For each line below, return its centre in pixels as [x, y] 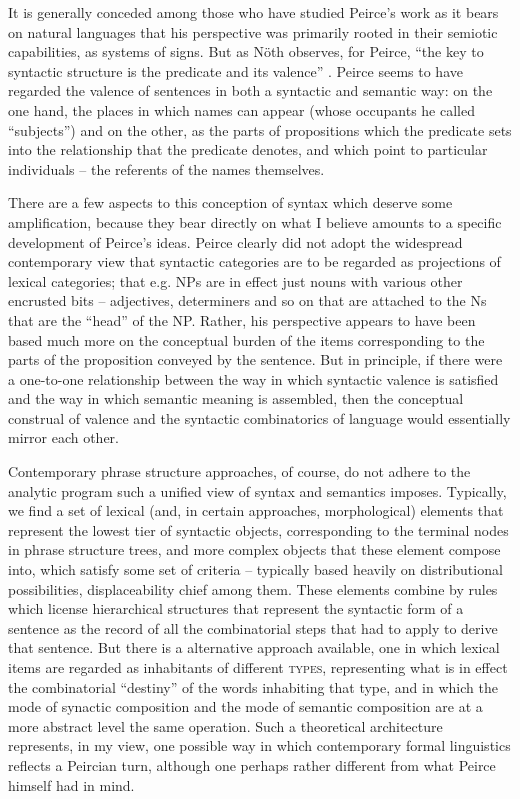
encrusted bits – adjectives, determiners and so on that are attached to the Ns [247, 300]
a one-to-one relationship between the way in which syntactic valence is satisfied [253, 378]
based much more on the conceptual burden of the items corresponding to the [246, 339]
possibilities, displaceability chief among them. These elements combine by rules [253, 588]
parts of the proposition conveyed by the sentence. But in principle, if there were [255, 359]
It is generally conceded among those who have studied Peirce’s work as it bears [253, 12]
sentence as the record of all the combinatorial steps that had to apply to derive [253, 627]
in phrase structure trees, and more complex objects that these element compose [254, 549]
